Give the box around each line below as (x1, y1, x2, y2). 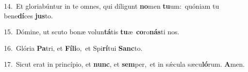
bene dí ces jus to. (4, 10, 53, 20)
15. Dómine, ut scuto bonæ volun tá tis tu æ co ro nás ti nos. (4, 27, 180, 37)
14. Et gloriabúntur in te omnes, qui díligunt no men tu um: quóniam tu (4, 1, 219, 11)
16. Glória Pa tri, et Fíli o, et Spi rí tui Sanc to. (4, 43, 143, 53)
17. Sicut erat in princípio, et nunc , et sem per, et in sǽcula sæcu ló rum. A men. (4, 59, 245, 69)
